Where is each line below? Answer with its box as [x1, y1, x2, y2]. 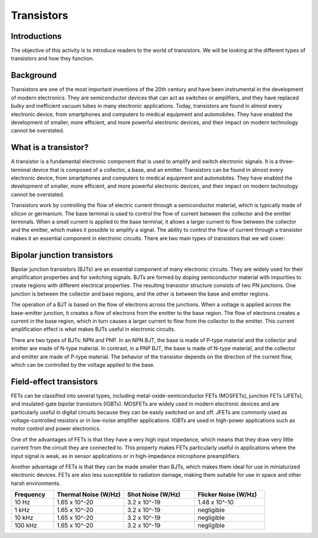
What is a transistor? [11, 142, 89, 152]
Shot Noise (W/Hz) [127, 490, 181, 499]
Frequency [14, 490, 45, 499]
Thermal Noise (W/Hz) [57, 490, 121, 499]
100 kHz [14, 522, 38, 530]
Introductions [11, 31, 62, 41]
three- [279, 158, 294, 165]
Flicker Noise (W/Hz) [197, 490, 257, 499]
